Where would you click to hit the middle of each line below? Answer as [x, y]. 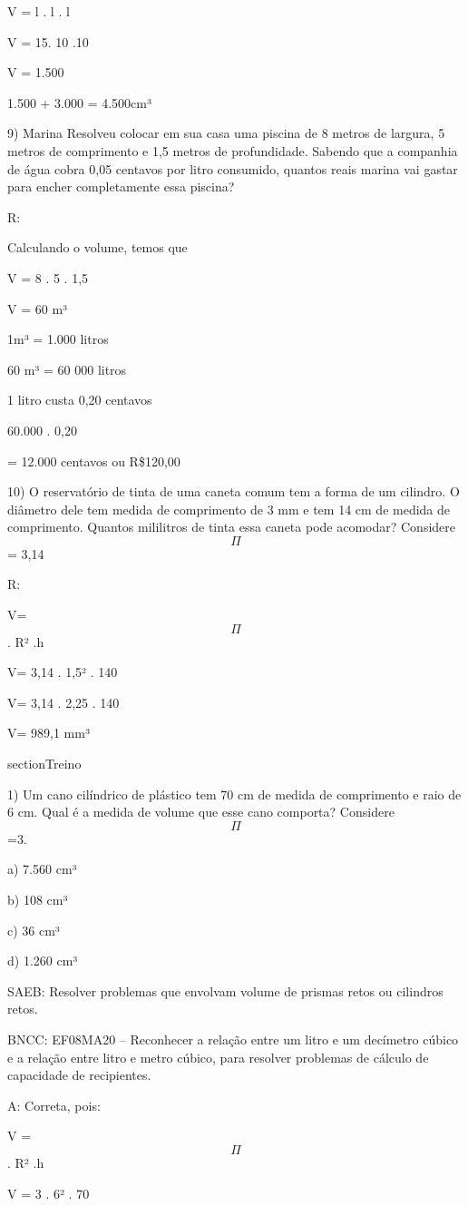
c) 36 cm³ [34, 930]
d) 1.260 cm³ [43, 961]
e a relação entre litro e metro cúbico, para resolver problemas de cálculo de [218, 1057]
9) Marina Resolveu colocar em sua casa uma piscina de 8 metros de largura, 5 [226, 133]
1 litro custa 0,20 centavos [80, 400]
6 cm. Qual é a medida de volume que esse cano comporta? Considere [201, 812]
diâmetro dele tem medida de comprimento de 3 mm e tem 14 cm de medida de [229, 509]
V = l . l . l [39, 11]
